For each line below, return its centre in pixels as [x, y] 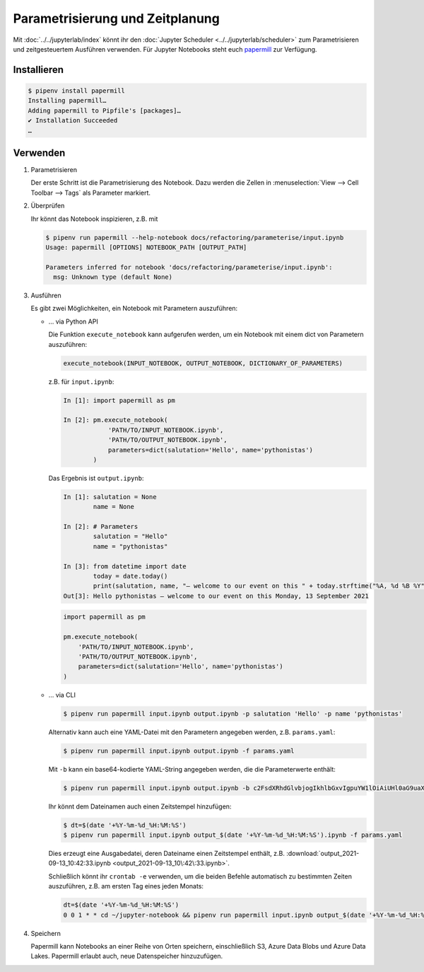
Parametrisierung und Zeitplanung [117, 18]
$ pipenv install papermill [76, 91]
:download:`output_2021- [323, 853]
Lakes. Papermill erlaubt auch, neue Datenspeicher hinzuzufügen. [127, 956]
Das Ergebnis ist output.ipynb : [96, 478]
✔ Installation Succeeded [73, 121]
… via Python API [73, 321]
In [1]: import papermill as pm [119, 400]
